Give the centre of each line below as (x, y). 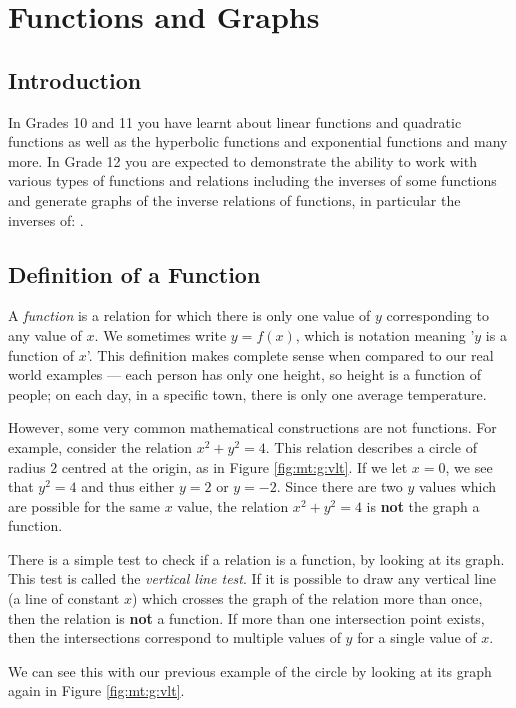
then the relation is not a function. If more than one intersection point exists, (246, 617)
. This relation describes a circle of (371, 446)
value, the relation (233, 505)
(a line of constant (64, 598)
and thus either (128, 486)
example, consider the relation (100, 446)
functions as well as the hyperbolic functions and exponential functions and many (258, 141)
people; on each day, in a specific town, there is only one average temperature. (247, 393)
